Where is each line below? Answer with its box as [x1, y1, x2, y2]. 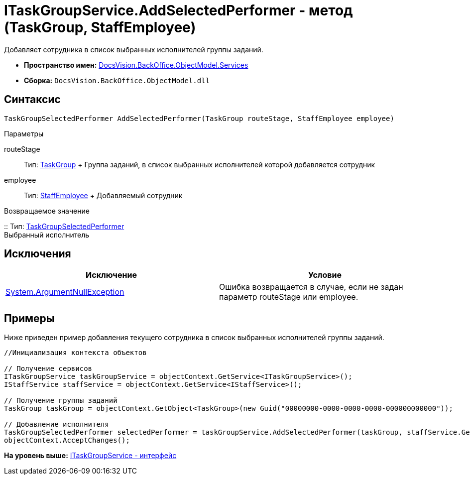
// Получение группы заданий [4, 396, 117, 405]
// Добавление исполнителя [4, 420, 109, 429]
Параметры [4, 129, 44, 138]
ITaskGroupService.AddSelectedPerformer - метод [4, 2, 353, 19]
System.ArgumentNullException [5, 287, 124, 297]
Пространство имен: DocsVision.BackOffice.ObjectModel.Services [24, 60, 248, 69]
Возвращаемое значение [4, 206, 90, 215]
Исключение [86, 270, 137, 280]
